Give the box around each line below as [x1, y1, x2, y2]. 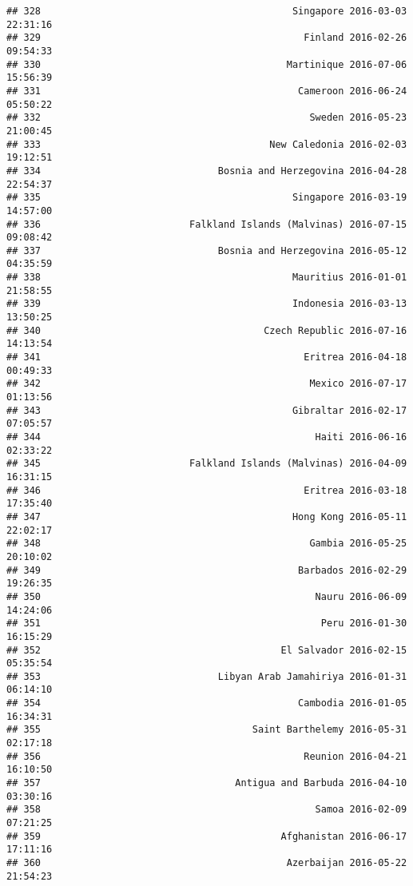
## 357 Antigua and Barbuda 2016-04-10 [6, 777, 407, 789]
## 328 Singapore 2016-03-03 [6, 6, 407, 17]
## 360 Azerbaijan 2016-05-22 [6, 857, 407, 868]
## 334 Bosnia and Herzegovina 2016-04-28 [6, 165, 407, 177]
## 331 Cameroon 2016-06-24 [6, 85, 407, 97]
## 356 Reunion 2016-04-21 [6, 750, 407, 762]
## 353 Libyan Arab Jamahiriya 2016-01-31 [6, 670, 407, 682]
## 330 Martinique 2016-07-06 [6, 58, 407, 70]
